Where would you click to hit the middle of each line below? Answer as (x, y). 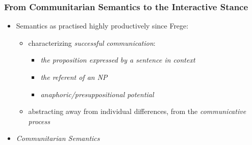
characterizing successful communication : (92, 42)
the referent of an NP (74, 77)
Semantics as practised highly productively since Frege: (102, 26)
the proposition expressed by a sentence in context (118, 60)
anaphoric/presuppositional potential (97, 94)
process (39, 121)
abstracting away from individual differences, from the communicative (137, 111)
